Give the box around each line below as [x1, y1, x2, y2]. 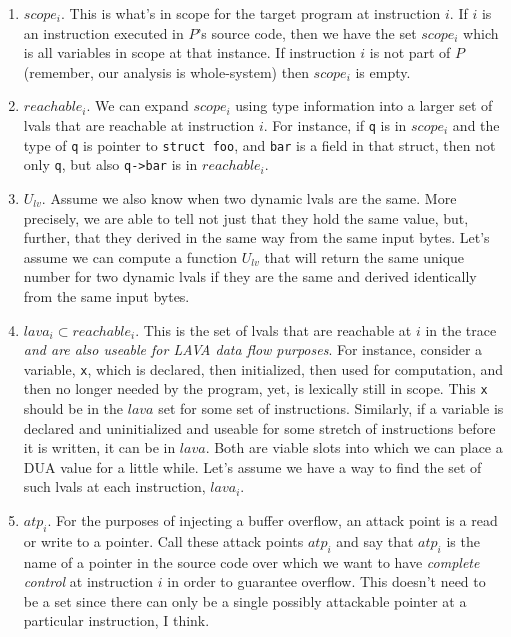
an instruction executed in [23, 22, 184, 43]
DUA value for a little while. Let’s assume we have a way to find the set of [23, 456, 482, 477]
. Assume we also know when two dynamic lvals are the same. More [41, 187, 457, 208]
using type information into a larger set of [235, 95, 493, 116]
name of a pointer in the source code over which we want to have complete [23, 551, 480, 572]
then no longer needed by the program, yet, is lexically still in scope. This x [23, 378, 488, 399]
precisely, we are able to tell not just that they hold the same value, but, [23, 207, 469, 228]
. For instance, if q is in [263, 114, 407, 135]
